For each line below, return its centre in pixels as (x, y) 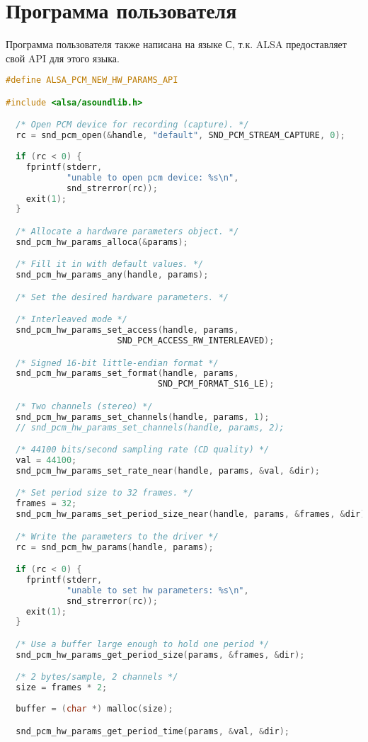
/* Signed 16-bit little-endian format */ (117, 363)
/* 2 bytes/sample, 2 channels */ (97, 677)
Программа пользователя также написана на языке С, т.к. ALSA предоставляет (176, 44)
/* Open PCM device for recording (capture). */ (132, 125)
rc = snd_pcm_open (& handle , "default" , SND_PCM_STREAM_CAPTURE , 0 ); (180, 136)
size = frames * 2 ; (62, 688)
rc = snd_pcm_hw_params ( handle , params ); (115, 547)
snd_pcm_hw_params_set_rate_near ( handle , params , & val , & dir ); (168, 470)
